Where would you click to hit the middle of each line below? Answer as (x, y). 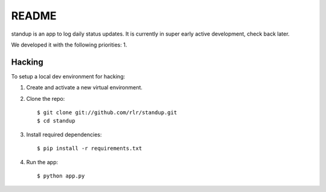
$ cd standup (56, 121)
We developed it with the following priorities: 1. (69, 45)
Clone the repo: (46, 98)
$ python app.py (61, 176)
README (34, 16)
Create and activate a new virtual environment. (85, 88)
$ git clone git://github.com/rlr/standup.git (107, 113)
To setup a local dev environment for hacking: (68, 76)
